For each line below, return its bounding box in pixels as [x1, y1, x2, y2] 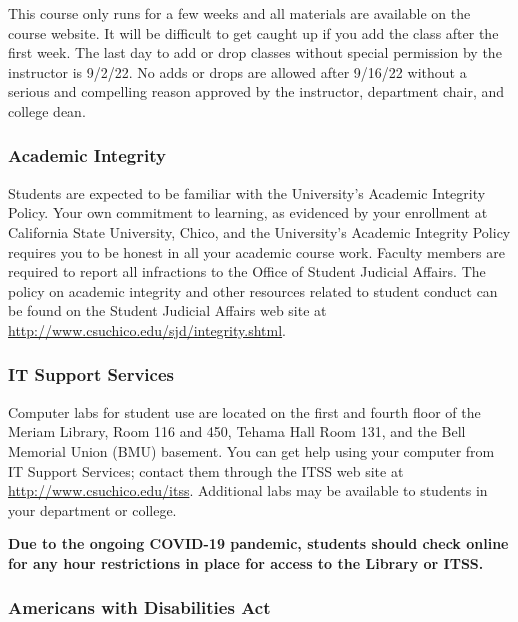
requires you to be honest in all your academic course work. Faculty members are [8, 241, 505, 262]
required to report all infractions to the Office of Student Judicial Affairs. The [8, 261, 486, 282]
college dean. [8, 100, 86, 121]
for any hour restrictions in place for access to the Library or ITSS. [8, 552, 484, 573]
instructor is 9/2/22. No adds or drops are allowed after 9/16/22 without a [8, 61, 467, 82]
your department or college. [8, 499, 177, 520]
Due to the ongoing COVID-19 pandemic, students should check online [8, 533, 509, 554]
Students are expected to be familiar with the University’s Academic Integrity [8, 182, 486, 203]
